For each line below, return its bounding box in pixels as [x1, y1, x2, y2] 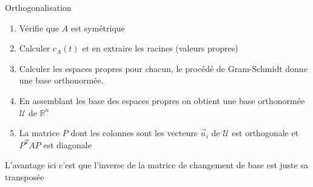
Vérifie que [19, 21, 59, 34]
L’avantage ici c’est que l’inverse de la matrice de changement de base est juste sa [5, 159, 308, 171]
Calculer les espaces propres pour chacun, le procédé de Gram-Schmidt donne [19, 62, 308, 74]
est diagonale [43, 138, 92, 151]
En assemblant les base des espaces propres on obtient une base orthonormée [19, 94, 305, 107]
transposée [5, 170, 44, 183]
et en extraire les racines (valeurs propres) [82, 42, 238, 54]
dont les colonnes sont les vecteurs [70, 126, 198, 139]
